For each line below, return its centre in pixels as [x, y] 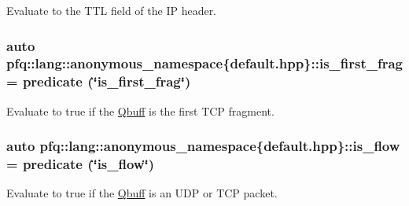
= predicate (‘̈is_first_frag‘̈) [99, 81]
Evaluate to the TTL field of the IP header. [112, 10]
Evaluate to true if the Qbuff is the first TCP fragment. [140, 110]
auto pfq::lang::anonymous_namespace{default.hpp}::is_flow [203, 146]
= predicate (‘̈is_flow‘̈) [80, 164]
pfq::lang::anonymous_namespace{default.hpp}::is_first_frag [205, 63]
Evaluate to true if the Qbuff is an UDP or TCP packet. [142, 193]
